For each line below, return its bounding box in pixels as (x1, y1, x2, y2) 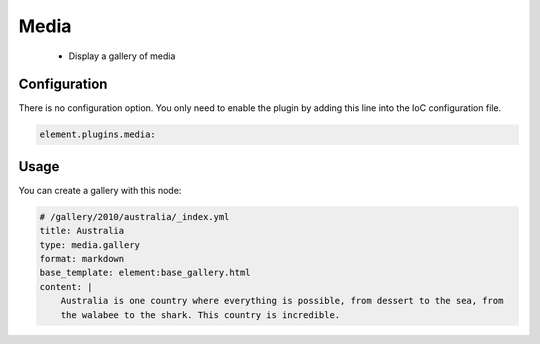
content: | (39, 281, 93, 292)
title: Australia (39, 225, 125, 237)
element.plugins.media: (39, 129, 157, 140)
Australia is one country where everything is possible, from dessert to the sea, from (60, 295, 504, 307)
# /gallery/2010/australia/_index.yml (39, 211, 230, 222)
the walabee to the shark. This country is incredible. (60, 309, 341, 320)
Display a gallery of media (68, 50, 176, 62)
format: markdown (39, 253, 125, 265)
